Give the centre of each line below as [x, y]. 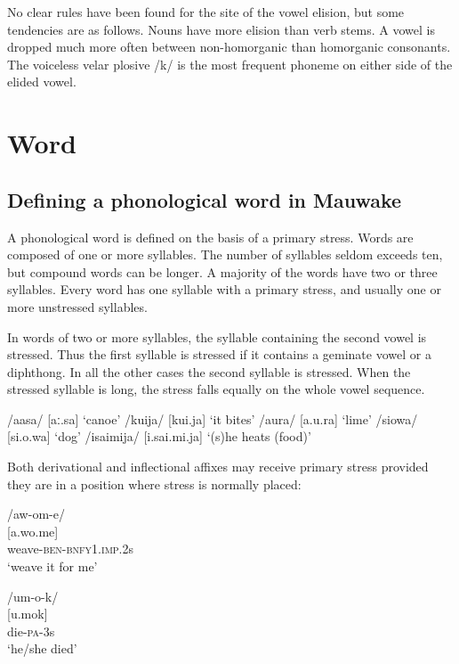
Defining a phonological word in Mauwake [205, 199]
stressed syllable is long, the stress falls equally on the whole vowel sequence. [216, 389]
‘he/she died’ [42, 648]
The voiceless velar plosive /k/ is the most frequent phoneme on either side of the [230, 64]
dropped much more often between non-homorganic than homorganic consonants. [229, 47]
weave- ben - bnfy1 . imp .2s [71, 549]
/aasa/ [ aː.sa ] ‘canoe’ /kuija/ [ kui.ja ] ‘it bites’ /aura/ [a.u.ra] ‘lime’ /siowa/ [213, 418]
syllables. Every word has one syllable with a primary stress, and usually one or [224, 289]
